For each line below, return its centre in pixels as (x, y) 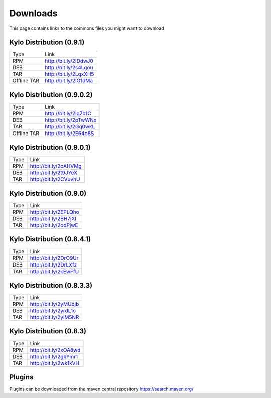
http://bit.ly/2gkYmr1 (54, 356)
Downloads (33, 13)
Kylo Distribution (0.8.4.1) (50, 239)
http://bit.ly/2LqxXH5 (70, 74)
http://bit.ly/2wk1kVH (55, 363)
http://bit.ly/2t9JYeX (54, 173)
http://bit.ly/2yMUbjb (54, 304)
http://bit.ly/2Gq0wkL (70, 126)
